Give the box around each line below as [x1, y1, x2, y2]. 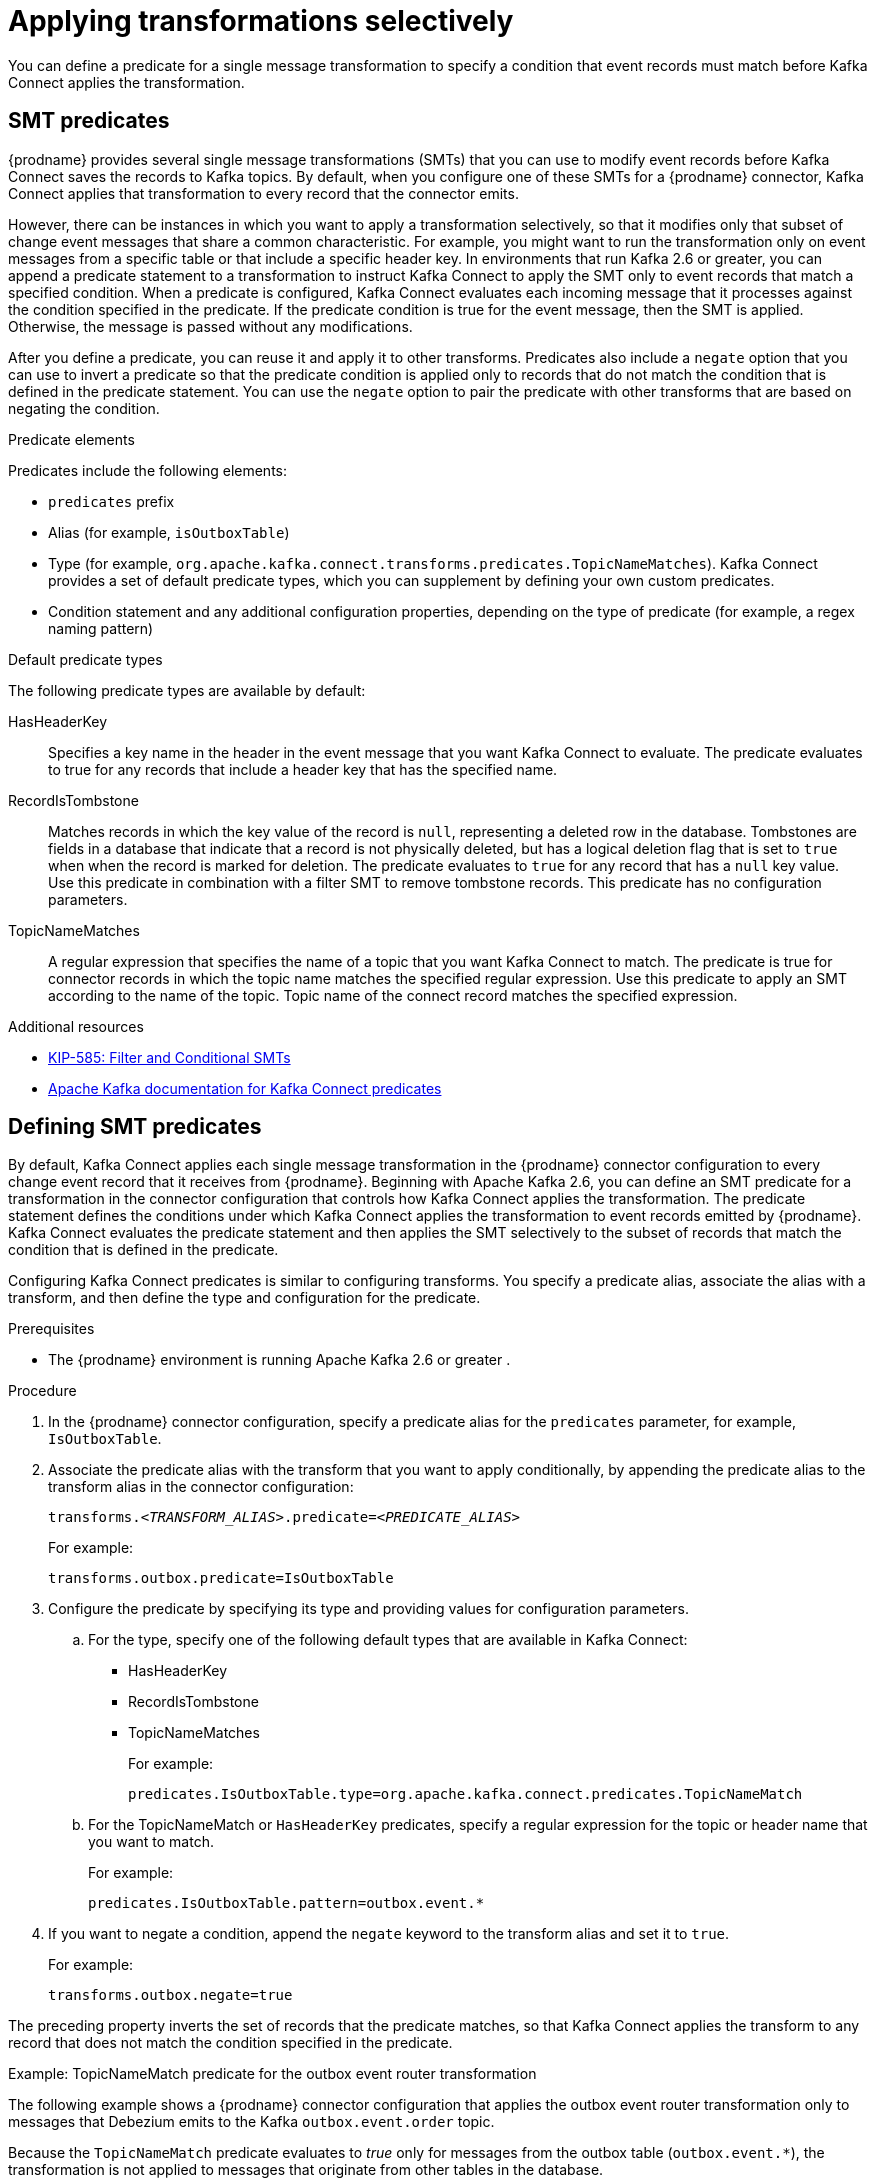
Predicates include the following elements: [8, 461, 288, 479]
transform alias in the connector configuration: [48, 1478, 354, 1496]
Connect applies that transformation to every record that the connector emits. [8, 184, 519, 202]
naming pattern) [48, 619, 154, 637]
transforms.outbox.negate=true [48, 1987, 293, 2004]
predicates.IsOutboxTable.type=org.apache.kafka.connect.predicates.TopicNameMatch [128, 1786, 803, 1803]
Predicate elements [8, 430, 135, 448]
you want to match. [88, 1833, 214, 1851]
